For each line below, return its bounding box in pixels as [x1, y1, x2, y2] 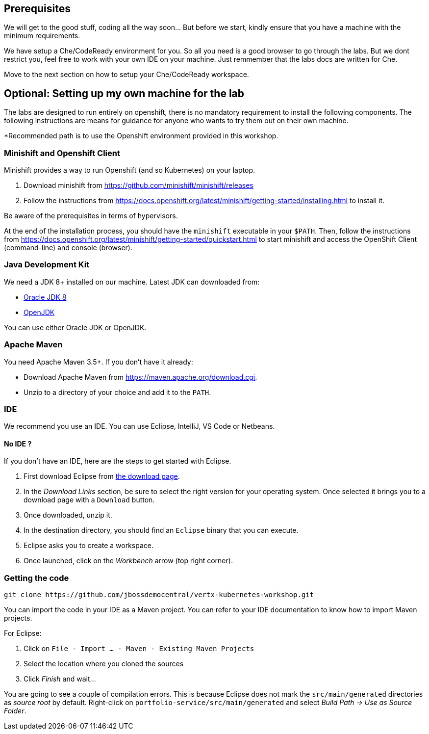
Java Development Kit [4, 260, 90, 270]
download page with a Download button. [24, 496, 155, 504]
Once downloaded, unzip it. [24, 511, 112, 520]
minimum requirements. [4, 31, 80, 40]
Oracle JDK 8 [24, 292, 67, 301]
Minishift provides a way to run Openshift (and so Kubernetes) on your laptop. [4, 166, 255, 175]
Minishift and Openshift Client [4, 148, 120, 158]
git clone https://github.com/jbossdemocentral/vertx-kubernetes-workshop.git [4, 591, 314, 599]
